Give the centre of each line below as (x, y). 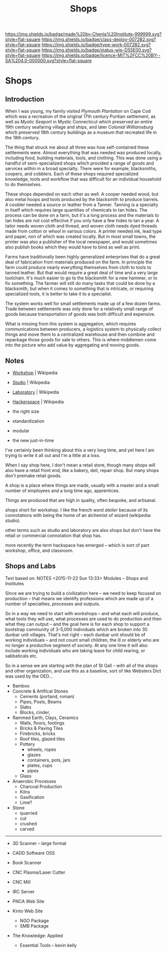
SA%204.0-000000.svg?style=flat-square (48, 61)
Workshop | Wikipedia (35, 373)
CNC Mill (21, 882)
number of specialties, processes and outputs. (53, 604)
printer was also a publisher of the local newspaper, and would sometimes (81, 242)
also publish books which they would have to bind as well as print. (73, 247)
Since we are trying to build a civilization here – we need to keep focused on (83, 593)
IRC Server (23, 892)
